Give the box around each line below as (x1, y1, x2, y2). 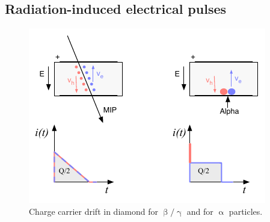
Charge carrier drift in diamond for (29, 205, 158, 217)
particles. (229, 205, 263, 217)
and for (186, 205, 213, 217)
